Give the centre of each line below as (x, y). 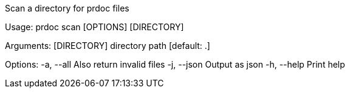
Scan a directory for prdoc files (67, 8)
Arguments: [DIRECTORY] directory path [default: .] (108, 46)
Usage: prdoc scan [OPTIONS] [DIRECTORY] (94, 27)
